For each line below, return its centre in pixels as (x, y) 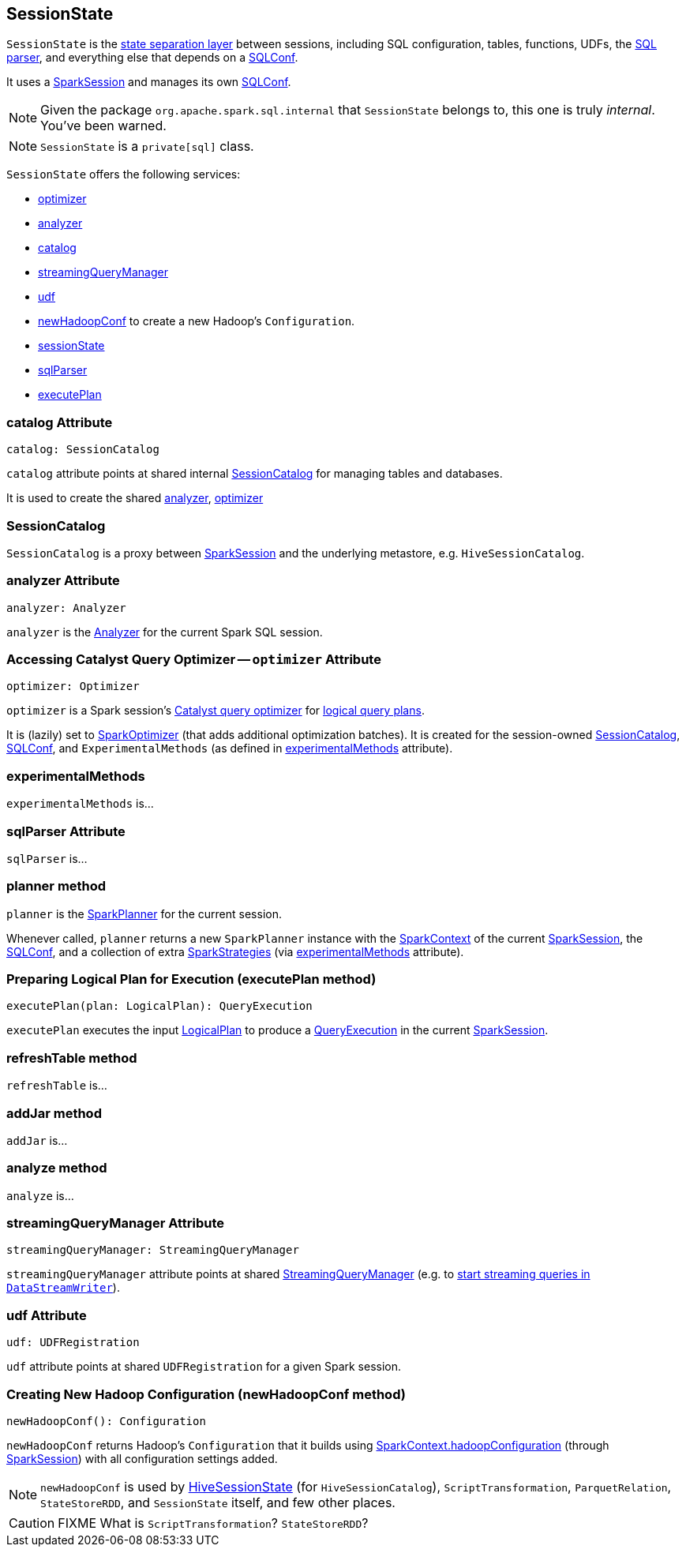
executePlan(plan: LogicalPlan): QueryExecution (159, 1006)
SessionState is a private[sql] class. (147, 146)
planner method (56, 886)
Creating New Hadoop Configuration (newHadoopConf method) (206, 1394)
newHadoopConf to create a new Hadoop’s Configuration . (197, 321)
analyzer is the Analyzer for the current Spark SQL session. (165, 632)
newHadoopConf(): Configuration (106, 1421)
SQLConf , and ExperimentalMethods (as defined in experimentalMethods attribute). (230, 748)
